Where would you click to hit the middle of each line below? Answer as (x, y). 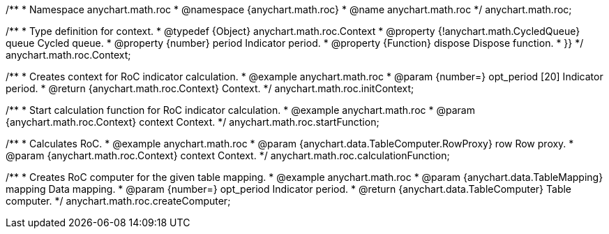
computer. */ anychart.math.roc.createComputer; (118, 201)
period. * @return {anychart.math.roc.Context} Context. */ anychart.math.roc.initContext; (210, 88)
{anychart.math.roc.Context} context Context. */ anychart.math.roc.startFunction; (193, 122)
